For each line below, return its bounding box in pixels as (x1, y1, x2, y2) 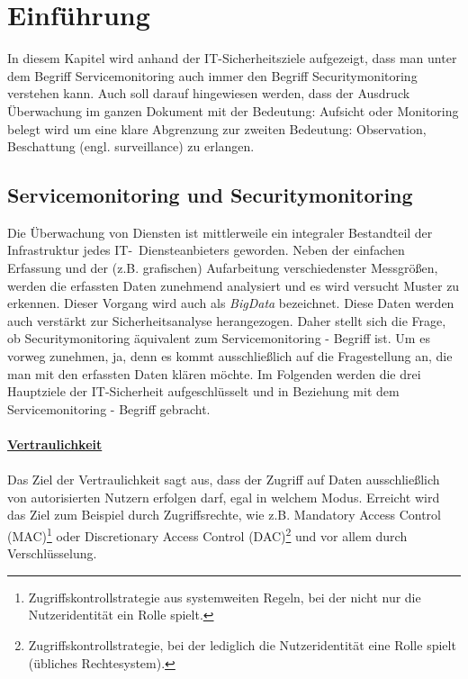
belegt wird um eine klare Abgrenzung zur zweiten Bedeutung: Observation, (7, 119, 427, 138)
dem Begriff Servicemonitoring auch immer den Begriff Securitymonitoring (7, 66, 418, 85)
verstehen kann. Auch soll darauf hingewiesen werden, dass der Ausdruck (7, 84, 410, 103)
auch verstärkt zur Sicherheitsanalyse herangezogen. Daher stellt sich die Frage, (7, 311, 446, 330)
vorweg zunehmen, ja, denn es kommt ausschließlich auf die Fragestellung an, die (7, 347, 453, 366)
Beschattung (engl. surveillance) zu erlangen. (7, 137, 255, 156)
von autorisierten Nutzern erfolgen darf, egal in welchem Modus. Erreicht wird (7, 487, 440, 506)
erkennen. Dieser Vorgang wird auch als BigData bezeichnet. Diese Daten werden (7, 294, 454, 312)
